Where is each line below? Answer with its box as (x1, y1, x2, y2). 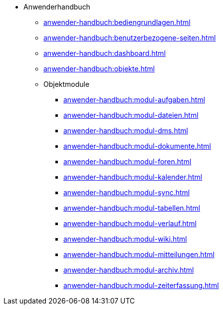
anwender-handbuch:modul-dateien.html (63, 111, 199, 119)
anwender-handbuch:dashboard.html (43, 49, 166, 57)
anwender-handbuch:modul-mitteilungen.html (63, 250, 215, 259)
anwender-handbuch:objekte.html (43, 64, 155, 73)
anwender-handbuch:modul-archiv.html (63, 266, 194, 274)
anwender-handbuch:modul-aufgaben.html (63, 95, 206, 104)
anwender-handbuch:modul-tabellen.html (63, 204, 201, 212)
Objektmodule (43, 80, 90, 88)
